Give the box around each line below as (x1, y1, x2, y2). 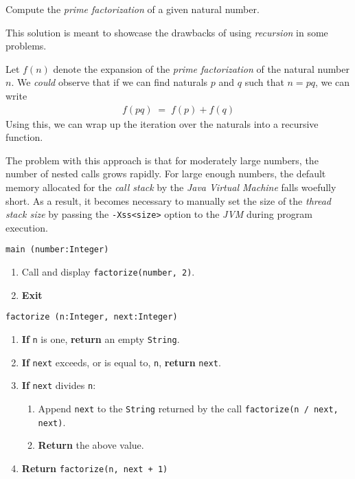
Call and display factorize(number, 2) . (21, 265, 195, 279)
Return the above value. (38, 438, 144, 452)
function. (5, 130, 43, 144)
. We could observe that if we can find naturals (11, 75, 208, 89)
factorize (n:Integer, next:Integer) (5, 312, 178, 322)
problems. (5, 38, 47, 53)
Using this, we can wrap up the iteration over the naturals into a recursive (5, 116, 319, 131)
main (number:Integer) (5, 245, 109, 255)
